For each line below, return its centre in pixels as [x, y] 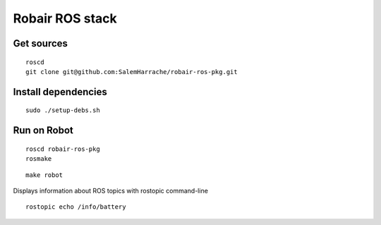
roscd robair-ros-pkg [63, 149]
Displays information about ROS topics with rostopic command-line [110, 190]
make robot [44, 175]
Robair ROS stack [65, 18]
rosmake [39, 159]
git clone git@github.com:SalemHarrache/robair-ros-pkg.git [132, 72]
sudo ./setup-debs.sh [63, 110]
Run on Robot [43, 130]
